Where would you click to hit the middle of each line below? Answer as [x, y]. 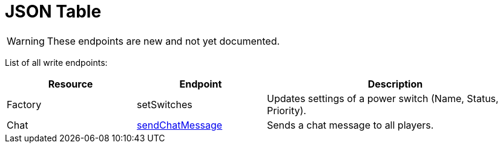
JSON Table [53, 11]
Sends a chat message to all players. [350, 125]
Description [395, 84]
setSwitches [165, 104]
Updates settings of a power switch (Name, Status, [383, 98]
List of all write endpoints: [56, 62]
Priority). [287, 110]
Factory [24, 104]
